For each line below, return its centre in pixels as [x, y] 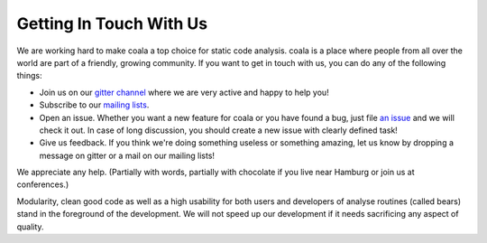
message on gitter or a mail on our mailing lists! [127, 155]
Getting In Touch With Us [112, 23]
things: [29, 76]
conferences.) [43, 184]
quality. [30, 227]
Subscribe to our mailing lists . [94, 105]
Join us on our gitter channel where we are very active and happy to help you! [184, 92]
